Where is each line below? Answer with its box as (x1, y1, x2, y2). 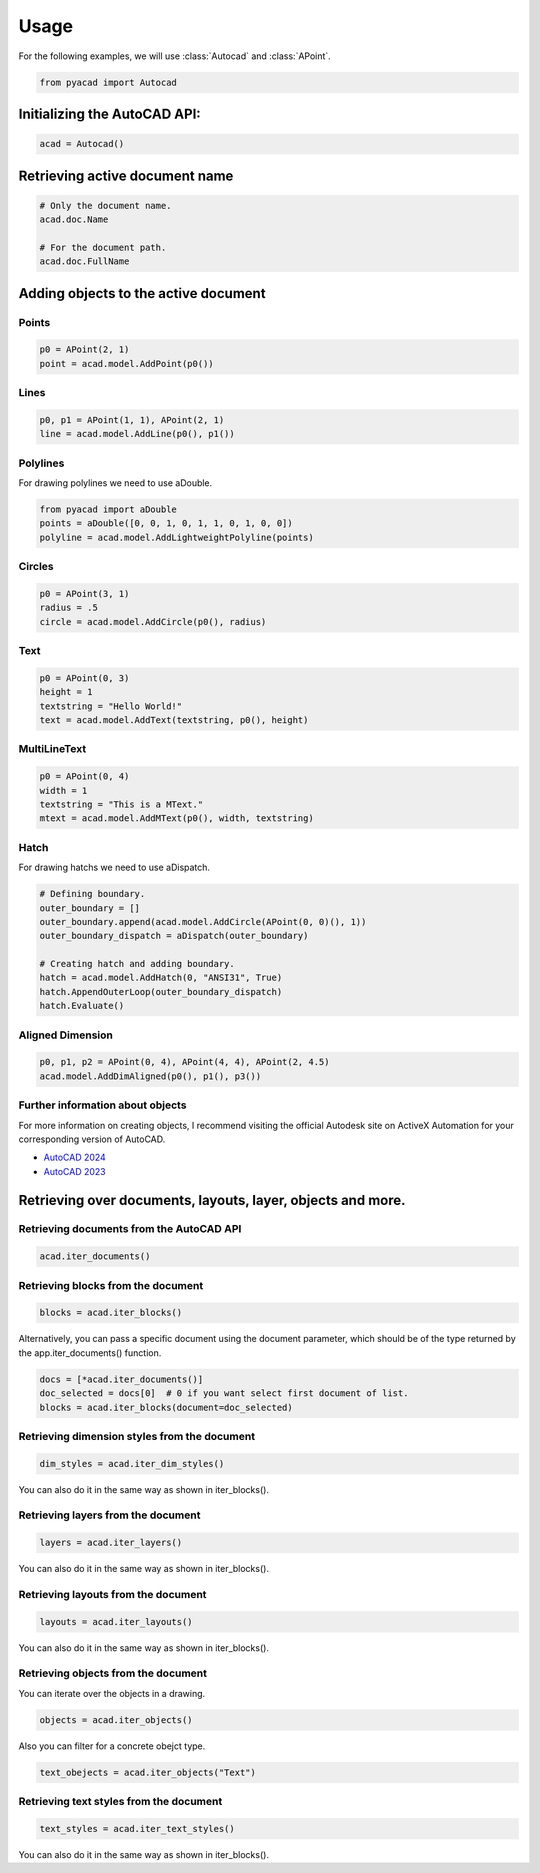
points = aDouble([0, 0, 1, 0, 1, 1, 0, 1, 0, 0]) (39, 518, 294, 529)
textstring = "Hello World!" (39, 700, 183, 712)
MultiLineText (18, 742, 87, 756)
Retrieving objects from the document (18, 1666, 208, 1680)
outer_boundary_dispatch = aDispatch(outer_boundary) (39, 930, 309, 942)
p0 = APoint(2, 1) (39, 344, 130, 355)
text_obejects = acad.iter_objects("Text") (39, 1766, 257, 1778)
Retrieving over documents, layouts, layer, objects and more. (18, 1191, 406, 1209)
